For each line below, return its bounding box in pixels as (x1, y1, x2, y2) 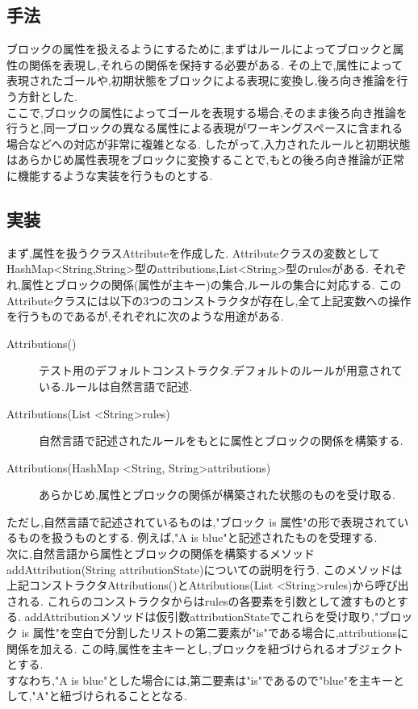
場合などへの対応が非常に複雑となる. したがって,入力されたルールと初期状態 (6, 135, 411, 152)
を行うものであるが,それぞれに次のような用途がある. (6, 308, 284, 325)
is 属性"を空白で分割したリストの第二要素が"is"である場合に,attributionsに (21, 624, 409, 641)
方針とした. (17, 87, 77, 104)
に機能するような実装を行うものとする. (6, 166, 213, 183)
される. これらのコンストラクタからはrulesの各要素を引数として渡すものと (6, 592, 397, 609)
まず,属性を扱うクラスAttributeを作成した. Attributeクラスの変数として (6, 244, 380, 261)
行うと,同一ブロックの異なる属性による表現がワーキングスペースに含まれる (6, 120, 403, 136)
